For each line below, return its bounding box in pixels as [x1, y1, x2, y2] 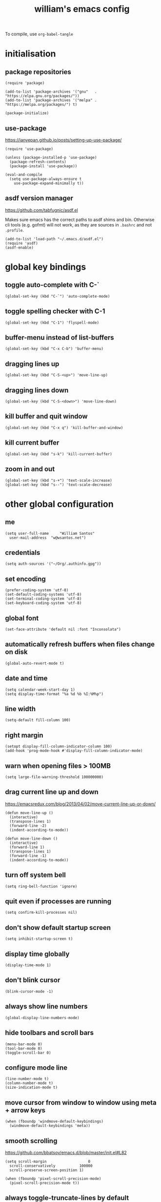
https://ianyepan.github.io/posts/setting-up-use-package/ [5, 137, 122, 143]
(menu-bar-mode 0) [5, 1042, 42, 1047]
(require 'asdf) [5, 241, 38, 246]
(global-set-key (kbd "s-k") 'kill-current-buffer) [5, 451, 112, 456]
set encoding [5, 575, 46, 583]
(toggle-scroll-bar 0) [5, 1050, 51, 1055]
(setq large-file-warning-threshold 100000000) [5, 775, 104, 779]
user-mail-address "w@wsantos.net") [9, 535, 86, 540]
